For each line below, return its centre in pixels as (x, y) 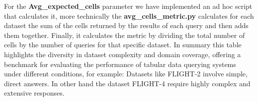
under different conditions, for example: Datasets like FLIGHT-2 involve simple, (126, 74)
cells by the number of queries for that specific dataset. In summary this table (123, 45)
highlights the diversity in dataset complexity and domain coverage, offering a (123, 54)
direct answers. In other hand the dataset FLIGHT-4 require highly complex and (127, 83)
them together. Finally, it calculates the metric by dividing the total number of (125, 35)
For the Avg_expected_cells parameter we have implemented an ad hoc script (128, 6)
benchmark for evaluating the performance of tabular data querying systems (120, 64)
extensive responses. (34, 93)
